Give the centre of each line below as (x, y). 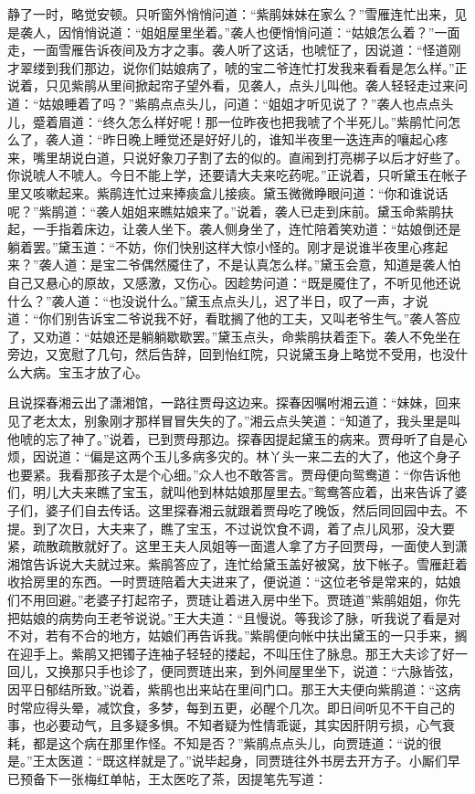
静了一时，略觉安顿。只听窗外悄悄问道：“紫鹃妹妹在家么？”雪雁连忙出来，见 (237, 14)
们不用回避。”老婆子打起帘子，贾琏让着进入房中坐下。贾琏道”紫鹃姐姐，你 (228, 599)
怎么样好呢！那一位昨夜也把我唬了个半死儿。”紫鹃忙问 (288, 121)
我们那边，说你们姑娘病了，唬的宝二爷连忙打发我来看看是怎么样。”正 (263, 67)
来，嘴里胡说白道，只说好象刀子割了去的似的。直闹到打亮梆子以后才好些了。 (237, 157)
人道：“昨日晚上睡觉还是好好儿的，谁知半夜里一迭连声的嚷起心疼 (253, 139)
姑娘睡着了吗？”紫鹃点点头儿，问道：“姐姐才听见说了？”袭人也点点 (240, 103)
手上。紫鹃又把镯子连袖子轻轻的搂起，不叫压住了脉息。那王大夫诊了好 (243, 653)
